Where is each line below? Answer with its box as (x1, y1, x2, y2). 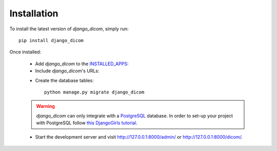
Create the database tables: (35, 77, 94, 83)
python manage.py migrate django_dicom (44, 89, 145, 95)
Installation (9, 8, 58, 19)
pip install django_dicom (18, 37, 84, 43)
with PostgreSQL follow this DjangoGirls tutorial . (36, 120, 138, 126)
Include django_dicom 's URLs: (35, 68, 100, 74)
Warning (36, 103, 55, 109)
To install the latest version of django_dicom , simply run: (9, 26, 129, 32)
